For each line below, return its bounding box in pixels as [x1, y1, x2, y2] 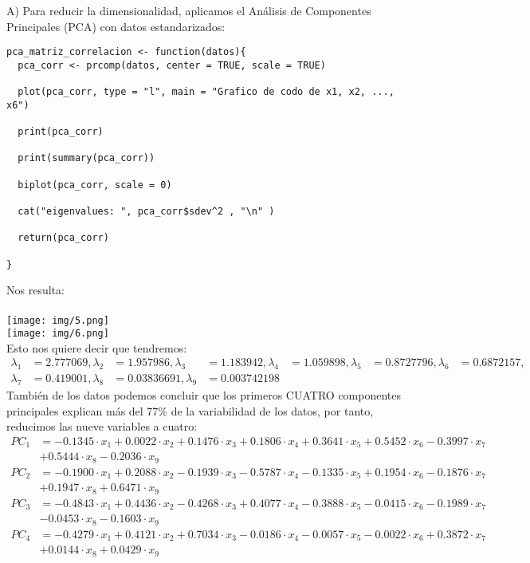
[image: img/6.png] [6, 328, 109, 340]
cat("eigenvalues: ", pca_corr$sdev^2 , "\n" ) [18, 206, 275, 218]
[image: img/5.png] [6, 314, 109, 326]
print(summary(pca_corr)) [18, 152, 155, 164]
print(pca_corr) [18, 126, 104, 138]
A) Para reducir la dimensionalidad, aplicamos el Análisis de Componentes [6, 2, 371, 18]
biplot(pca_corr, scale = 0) [18, 179, 172, 191]
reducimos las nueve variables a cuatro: [6, 418, 198, 435]
